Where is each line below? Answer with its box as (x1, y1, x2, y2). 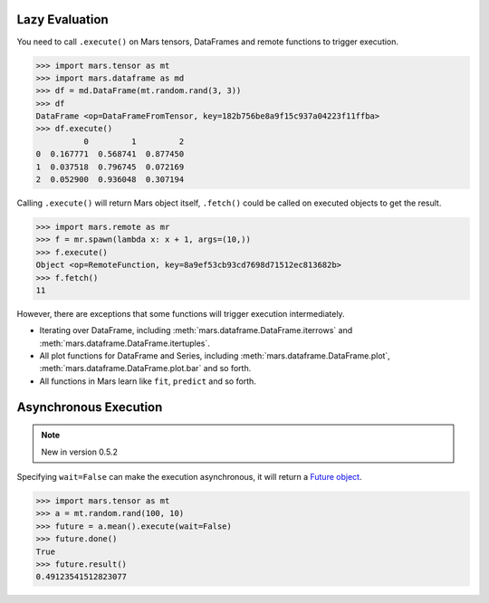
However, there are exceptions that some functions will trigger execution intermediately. (16, 308, 345, 319)
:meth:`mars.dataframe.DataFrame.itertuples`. (39, 338, 210, 349)
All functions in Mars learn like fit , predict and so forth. (39, 376, 257, 387)
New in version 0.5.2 (41, 446, 118, 457)
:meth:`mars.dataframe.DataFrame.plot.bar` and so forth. (39, 363, 252, 374)
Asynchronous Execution (16, 399, 163, 415)
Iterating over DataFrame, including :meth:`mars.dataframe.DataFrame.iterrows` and (39, 325, 353, 336)
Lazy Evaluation (16, 12, 109, 27)
